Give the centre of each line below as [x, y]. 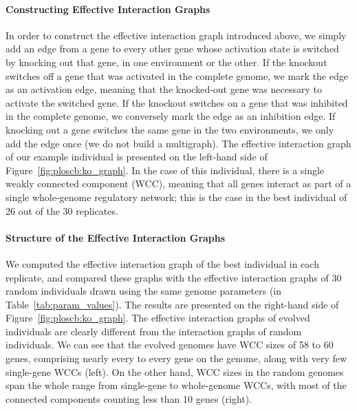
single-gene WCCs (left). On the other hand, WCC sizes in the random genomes [175, 371]
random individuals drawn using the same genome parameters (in [144, 291]
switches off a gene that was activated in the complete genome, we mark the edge [177, 75]
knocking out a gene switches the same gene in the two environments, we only [170, 129]
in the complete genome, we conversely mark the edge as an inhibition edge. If [171, 116]
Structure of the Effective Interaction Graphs [116, 237]
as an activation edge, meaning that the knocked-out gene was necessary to [164, 89]
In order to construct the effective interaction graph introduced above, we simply [176, 35]
